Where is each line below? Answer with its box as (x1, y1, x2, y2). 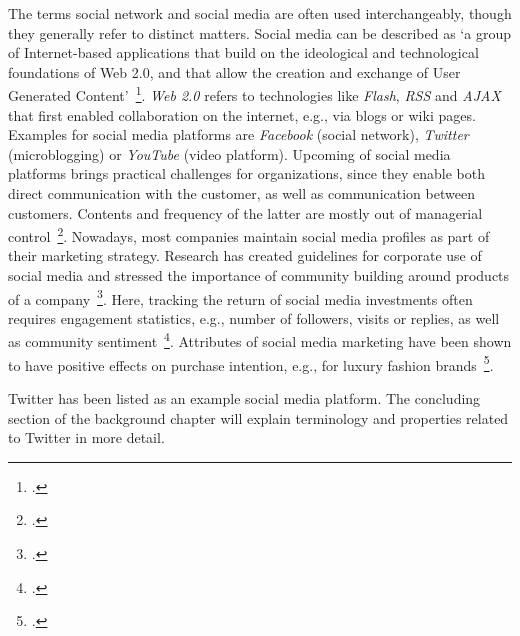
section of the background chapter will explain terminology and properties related (8, 407, 509, 428)
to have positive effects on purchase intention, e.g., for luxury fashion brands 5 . (8, 351, 494, 375)
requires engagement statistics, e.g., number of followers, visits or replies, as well (8, 307, 500, 328)
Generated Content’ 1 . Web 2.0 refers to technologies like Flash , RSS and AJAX (8, 82, 501, 106)
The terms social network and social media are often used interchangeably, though (8, 3, 512, 23)
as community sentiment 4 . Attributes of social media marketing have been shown (8, 328, 512, 352)
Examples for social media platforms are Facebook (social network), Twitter (8, 124, 469, 145)
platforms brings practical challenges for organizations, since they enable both (8, 163, 485, 184)
